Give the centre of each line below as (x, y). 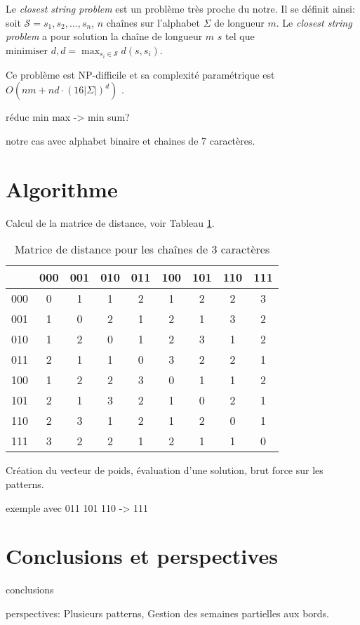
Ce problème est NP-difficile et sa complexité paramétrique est (140, 74)
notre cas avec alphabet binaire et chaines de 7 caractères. (131, 141)
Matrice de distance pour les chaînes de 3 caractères (142, 249)
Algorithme (62, 189)
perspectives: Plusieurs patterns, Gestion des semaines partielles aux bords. (167, 613)
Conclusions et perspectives (142, 556)
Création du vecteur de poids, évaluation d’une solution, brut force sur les (165, 470)
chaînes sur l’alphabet (153, 22)
